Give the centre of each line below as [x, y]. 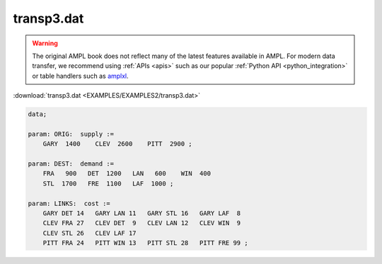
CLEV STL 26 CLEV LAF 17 [90, 233]
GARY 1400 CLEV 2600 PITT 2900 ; [117, 144]
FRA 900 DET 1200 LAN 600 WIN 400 [127, 174]
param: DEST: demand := [71, 164]
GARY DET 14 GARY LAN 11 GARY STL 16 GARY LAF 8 [142, 213]
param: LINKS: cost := [69, 203]
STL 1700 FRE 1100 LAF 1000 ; [108, 183]
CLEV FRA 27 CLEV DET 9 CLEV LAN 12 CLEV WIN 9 [142, 223]
